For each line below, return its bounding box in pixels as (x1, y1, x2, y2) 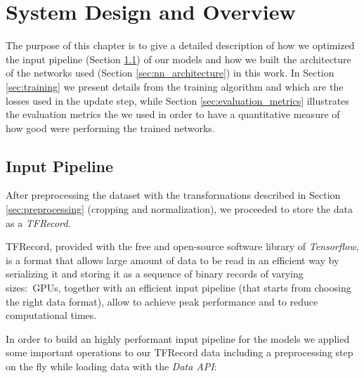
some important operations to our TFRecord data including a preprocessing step (6, 345, 353, 360)
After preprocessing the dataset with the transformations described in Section (6, 188, 341, 202)
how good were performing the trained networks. (6, 120, 215, 135)
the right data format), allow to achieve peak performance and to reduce (6, 294, 318, 308)
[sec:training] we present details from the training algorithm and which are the (6, 79, 344, 93)
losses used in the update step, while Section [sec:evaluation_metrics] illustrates (6, 93, 349, 107)
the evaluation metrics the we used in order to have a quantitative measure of (6, 107, 340, 122)
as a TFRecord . (6, 215, 71, 230)
